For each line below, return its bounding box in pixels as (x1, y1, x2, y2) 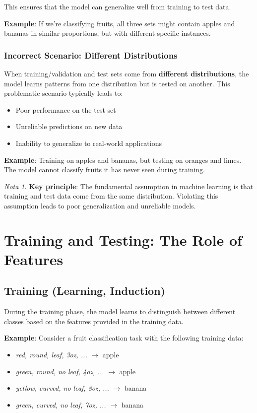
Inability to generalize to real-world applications (15, 138, 162, 148)
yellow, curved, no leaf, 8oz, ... (15, 383, 109, 393)
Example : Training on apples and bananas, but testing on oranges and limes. (4, 154, 242, 165)
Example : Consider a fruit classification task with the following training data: (4, 333, 244, 343)
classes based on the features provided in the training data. (4, 316, 184, 326)
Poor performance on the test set (15, 104, 116, 115)
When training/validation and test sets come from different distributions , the (4, 69, 249, 78)
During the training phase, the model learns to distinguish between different (4, 306, 236, 317)
